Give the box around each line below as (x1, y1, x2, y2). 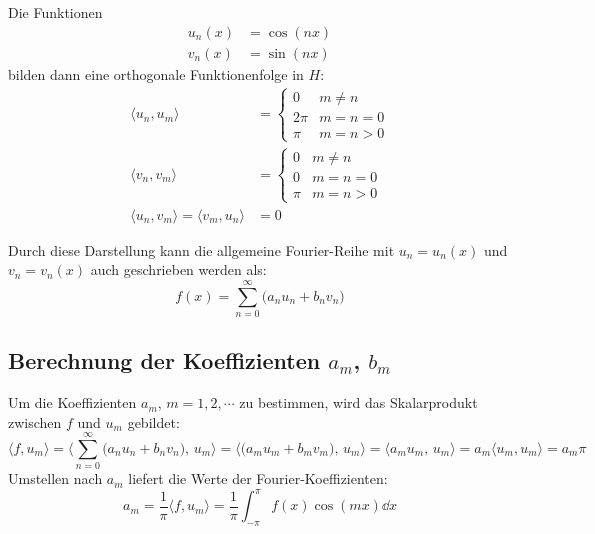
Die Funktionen (8, 2, 103, 22)
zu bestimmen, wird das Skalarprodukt (239, 392, 478, 413)
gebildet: (127, 411, 180, 432)
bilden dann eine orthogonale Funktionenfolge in (8, 63, 304, 84)
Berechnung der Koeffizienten (8, 345, 321, 376)
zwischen (8, 411, 62, 432)
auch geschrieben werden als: (90, 259, 267, 280)
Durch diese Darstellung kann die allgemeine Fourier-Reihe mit (8, 239, 395, 260)
